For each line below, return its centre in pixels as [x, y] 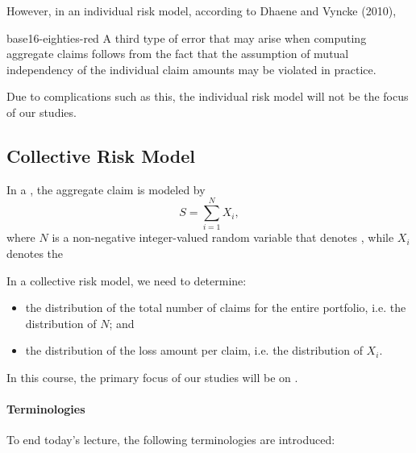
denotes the [35, 254]
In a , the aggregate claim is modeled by [106, 189]
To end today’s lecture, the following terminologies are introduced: [171, 440]
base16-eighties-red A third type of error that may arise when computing [187, 37]
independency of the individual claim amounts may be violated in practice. [191, 69]
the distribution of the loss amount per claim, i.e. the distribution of [194, 350]
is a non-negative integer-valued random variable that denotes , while [223, 237]
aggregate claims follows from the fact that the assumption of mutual [178, 54]
